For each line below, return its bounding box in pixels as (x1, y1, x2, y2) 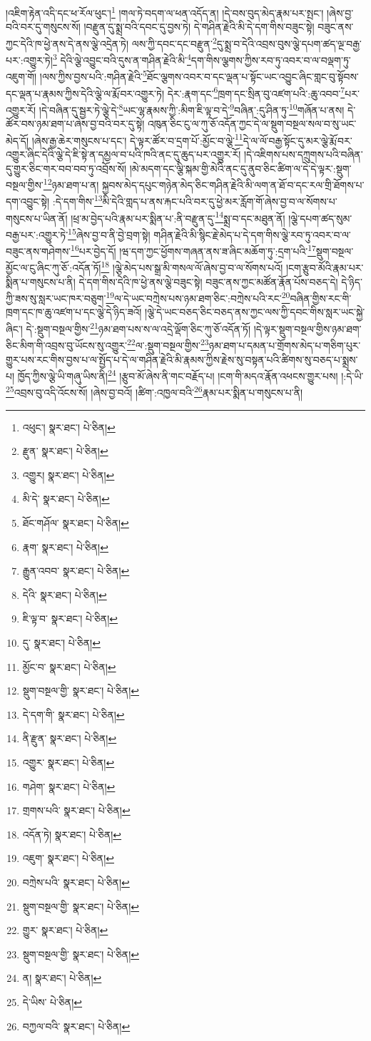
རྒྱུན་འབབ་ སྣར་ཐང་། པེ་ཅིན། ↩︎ (22, 563, 130, 578)
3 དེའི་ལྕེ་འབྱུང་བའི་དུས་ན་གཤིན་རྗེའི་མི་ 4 (52, 51, 191, 67)
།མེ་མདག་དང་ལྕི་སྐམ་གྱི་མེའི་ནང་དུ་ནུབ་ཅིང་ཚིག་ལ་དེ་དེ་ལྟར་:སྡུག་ (129, 160, 352, 175)
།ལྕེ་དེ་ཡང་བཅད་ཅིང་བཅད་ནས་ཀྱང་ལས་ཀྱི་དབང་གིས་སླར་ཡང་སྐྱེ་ (145, 304, 365, 319)
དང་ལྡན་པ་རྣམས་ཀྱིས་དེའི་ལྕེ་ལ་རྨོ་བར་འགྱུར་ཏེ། (6, 86, 164, 101)
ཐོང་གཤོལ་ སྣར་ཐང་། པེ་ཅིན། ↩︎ (22, 516, 129, 530)
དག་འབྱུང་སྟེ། (6, 194, 50, 209)
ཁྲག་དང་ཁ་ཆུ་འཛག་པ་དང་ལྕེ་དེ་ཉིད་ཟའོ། (6, 304, 142, 319)
